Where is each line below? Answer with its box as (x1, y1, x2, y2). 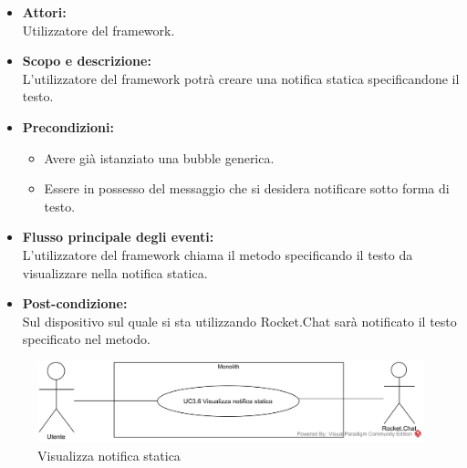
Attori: (22, 3, 67, 21)
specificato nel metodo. (22, 329, 150, 348)
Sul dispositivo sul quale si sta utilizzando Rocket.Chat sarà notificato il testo (22, 311, 457, 330)
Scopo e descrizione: (22, 51, 151, 70)
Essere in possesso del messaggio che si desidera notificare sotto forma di (44, 179, 450, 198)
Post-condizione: (22, 294, 128, 313)
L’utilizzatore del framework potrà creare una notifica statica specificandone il (22, 68, 460, 88)
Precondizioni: (22, 117, 114, 136)
